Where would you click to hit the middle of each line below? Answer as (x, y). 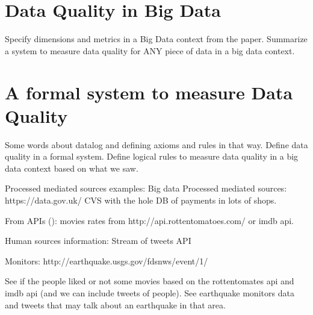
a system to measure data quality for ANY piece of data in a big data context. (150, 50)
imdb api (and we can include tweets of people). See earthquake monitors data (150, 292)
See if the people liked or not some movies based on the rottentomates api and (150, 281)
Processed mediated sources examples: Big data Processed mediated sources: (146, 188)
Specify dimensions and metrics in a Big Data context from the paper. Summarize (156, 39)
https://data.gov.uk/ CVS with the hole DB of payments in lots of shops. (141, 200)
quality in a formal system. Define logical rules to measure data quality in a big (152, 156)
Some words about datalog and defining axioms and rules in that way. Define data (156, 144)
